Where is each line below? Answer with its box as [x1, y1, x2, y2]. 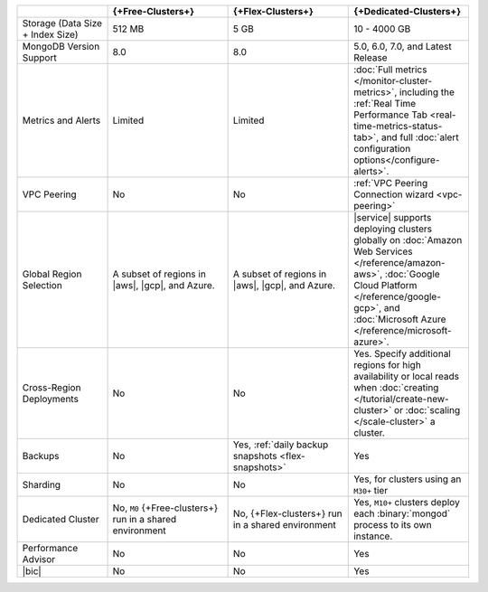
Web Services [353, 245, 413, 258]
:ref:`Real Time [353, 98, 417, 109]
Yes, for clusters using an [353, 473, 462, 485]
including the [399, 86, 455, 99]
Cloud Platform [353, 279, 418, 291]
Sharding [22, 479, 61, 491]
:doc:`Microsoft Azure [353, 313, 446, 325]
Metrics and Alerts [22, 114, 101, 127]
